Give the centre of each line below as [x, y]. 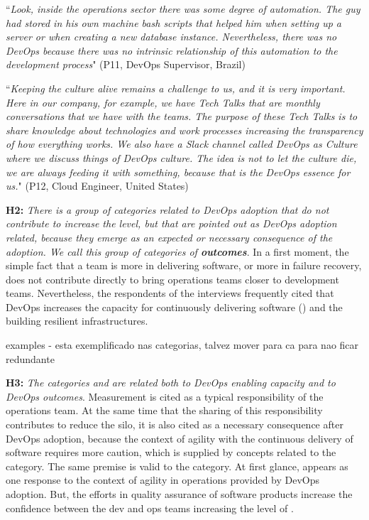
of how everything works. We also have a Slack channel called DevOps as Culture [182, 144]
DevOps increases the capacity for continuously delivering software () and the [174, 307]
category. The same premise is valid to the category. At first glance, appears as [177, 466]
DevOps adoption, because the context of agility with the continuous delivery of [180, 438]
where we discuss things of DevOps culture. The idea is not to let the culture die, [181, 157]
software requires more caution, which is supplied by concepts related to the [171, 452]
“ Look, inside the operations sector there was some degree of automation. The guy [183, 9]
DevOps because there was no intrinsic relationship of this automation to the [172, 50]
